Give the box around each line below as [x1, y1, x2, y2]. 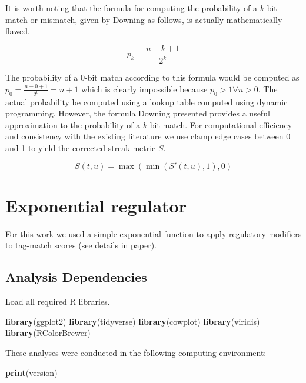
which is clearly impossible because [81, 82, 208, 95]
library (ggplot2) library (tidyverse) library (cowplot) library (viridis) [5, 315, 260, 327]
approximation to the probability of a [5, 118, 141, 131]
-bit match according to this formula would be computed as [85, 71, 300, 84]
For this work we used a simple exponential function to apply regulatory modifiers [5, 227, 302, 239]
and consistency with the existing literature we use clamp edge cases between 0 [5, 130, 291, 142]
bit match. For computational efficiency [149, 118, 292, 131]
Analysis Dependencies [5, 268, 147, 286]
